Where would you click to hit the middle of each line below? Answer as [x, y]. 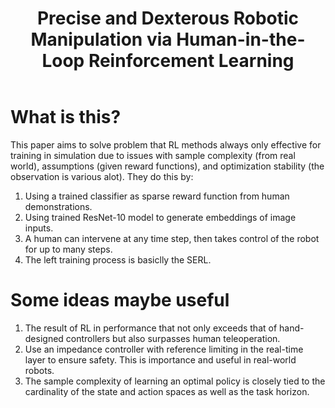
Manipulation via [101, 39]
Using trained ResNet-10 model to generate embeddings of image [160, 217]
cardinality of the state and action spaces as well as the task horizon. [167, 391]
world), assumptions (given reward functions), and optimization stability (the [167, 166]
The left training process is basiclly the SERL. [118, 259]
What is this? [66, 117]
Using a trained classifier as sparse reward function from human [157, 196]
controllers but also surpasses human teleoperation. [173, 338]
